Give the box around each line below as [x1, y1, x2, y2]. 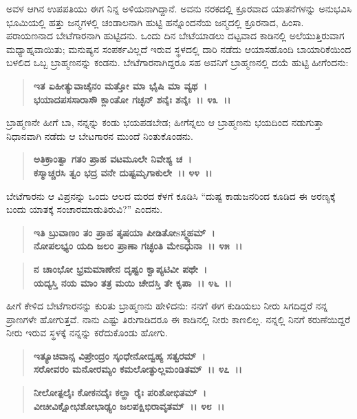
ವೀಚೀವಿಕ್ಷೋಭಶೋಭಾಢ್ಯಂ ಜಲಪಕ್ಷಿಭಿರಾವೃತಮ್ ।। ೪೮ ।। [33, 398, 225, 413]
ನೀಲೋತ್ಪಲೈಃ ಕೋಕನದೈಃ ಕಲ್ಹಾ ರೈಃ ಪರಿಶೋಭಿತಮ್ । [33, 385, 206, 400]
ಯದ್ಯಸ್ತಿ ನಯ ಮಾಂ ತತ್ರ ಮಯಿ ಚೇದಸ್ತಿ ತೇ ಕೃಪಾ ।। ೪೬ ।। [33, 275, 232, 289]
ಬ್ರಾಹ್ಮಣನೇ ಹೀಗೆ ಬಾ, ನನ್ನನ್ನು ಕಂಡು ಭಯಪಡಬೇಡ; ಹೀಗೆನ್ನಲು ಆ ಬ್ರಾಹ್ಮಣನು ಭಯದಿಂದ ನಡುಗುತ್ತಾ [6, 115, 324, 130]
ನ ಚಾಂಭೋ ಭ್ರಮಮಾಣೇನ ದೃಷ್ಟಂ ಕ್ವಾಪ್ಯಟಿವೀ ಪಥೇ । [33, 261, 208, 276]
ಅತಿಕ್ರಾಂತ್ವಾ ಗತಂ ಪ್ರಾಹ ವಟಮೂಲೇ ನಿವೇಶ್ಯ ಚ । [33, 152, 192, 166]
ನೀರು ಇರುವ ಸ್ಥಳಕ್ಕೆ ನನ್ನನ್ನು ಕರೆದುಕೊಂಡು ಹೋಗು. [6, 325, 168, 340]
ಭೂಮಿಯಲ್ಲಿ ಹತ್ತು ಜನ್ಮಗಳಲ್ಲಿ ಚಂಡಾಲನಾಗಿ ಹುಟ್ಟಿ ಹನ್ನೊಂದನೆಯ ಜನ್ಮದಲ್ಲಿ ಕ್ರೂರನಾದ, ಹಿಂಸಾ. [6, 14, 304, 29]
